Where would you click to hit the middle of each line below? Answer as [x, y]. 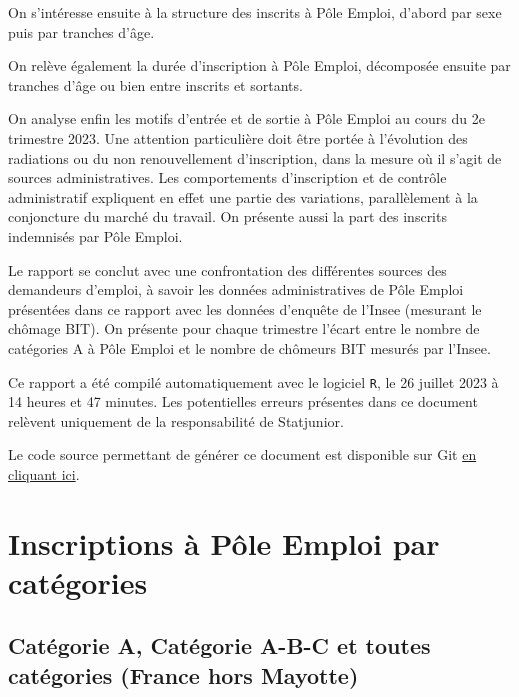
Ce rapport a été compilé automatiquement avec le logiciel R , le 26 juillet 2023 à [253, 381]
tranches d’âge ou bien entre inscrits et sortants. [155, 84]
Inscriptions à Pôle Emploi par [224, 542]
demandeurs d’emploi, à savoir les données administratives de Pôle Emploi [236, 289]
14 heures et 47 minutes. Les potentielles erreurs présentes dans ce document [243, 401]
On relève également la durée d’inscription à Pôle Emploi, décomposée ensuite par [259, 65]
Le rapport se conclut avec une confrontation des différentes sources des [227, 269]
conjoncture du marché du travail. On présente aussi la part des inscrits [227, 216]
